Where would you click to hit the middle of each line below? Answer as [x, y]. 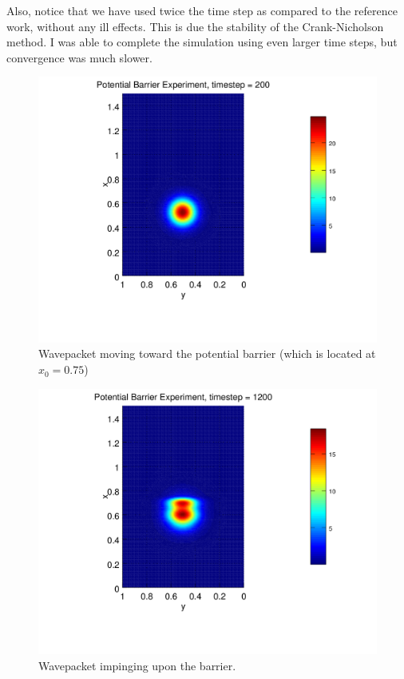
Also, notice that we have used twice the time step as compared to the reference [202, 10]
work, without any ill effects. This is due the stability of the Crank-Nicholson [195, 26]
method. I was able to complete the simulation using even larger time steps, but [202, 42]
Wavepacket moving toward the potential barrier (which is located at [207, 353]
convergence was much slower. [79, 57]
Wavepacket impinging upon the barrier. [137, 665]
